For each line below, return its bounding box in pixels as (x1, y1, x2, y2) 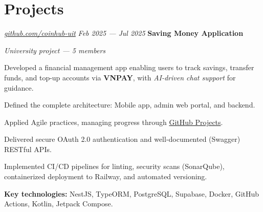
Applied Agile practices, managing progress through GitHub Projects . (4, 116, 223, 127)
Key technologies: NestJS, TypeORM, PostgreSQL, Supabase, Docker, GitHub (4, 188, 259, 199)
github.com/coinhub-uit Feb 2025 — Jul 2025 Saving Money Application (4, 28, 244, 38)
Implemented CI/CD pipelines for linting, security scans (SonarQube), (4, 161, 225, 172)
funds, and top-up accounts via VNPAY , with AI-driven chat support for (4, 72, 236, 82)
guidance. (4, 82, 34, 93)
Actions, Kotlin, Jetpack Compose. (4, 198, 113, 209)
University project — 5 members (4, 45, 106, 55)
